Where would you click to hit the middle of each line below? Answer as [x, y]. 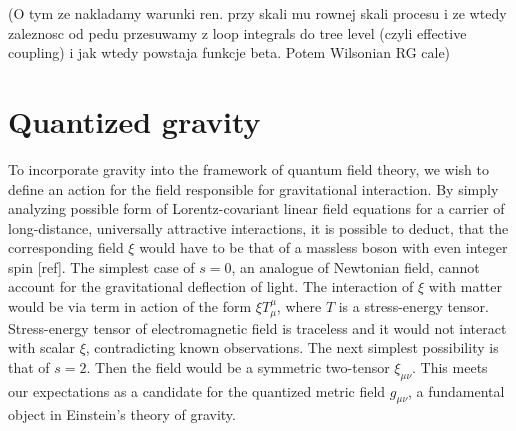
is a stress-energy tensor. [413, 306]
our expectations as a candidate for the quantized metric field [197, 390]
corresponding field [66, 247]
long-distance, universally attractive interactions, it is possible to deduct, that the [258, 227]
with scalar [42, 347]
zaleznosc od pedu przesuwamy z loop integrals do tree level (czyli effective [237, 32]
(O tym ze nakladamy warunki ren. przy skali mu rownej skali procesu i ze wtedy [257, 13]
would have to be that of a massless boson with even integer [323, 247]
